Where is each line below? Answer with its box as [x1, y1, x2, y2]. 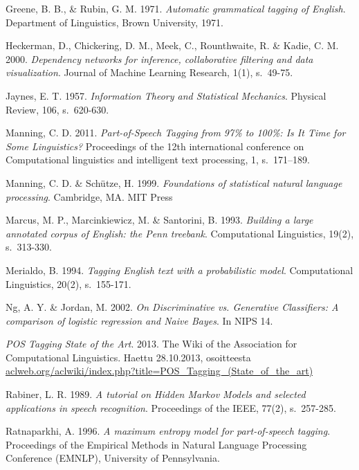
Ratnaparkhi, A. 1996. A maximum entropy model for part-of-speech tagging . [6, 424, 331, 438]
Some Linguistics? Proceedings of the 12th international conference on [6, 138, 304, 153]
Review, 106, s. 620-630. [6, 102, 109, 116]
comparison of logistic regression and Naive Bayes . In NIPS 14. [6, 313, 273, 327]
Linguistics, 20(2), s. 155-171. [6, 276, 131, 291]
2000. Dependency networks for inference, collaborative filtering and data [6, 51, 313, 66]
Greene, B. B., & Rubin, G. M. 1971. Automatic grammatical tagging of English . [6, 1, 346, 15]
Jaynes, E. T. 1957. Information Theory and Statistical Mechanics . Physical [6, 88, 326, 102]
